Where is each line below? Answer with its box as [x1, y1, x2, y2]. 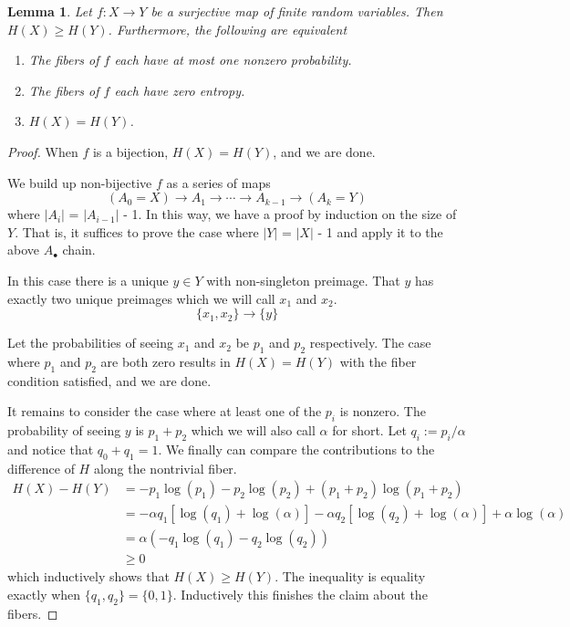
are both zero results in [100, 351, 231, 371]
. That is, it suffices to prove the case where [15, 222, 259, 241]
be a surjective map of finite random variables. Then [150, 2, 443, 20]
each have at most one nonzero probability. [114, 50, 352, 69]
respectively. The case [309, 333, 431, 352]
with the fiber [339, 351, 417, 371]
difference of [7, 458, 75, 477]
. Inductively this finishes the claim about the [172, 585, 428, 604]
